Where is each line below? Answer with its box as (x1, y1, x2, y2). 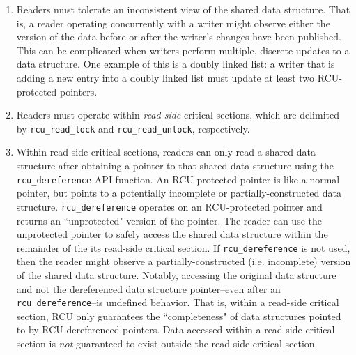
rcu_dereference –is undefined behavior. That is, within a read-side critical (16, 295, 339, 310)
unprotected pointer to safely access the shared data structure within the (16, 227, 328, 241)
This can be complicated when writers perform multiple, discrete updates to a (16, 43, 350, 57)
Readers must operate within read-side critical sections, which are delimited (16, 107, 340, 122)
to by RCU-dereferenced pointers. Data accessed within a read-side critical (16, 322, 335, 337)
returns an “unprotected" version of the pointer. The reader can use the (16, 213, 322, 227)
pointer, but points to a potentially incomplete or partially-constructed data (16, 186, 342, 200)
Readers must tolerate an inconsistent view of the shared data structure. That (16, 2, 350, 16)
